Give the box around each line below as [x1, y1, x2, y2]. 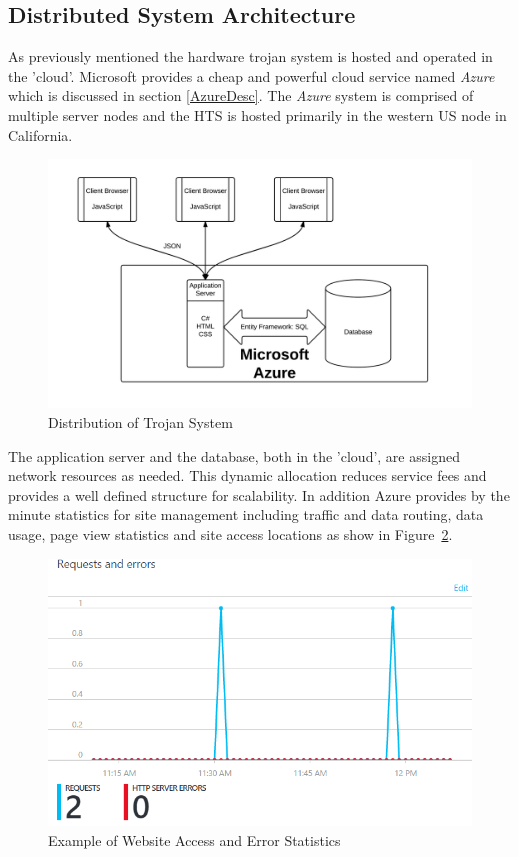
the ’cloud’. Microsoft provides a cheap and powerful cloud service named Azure [8, 65, 495, 86]
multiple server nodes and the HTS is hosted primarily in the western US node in [8, 104, 507, 125]
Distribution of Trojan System [48, 412, 233, 433]
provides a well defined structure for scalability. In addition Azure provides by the [8, 484, 510, 505]
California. [8, 124, 73, 145]
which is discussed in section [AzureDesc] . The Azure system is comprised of [8, 85, 474, 106]
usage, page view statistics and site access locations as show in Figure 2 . [8, 524, 453, 544]
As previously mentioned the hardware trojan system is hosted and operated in [8, 46, 493, 67]
